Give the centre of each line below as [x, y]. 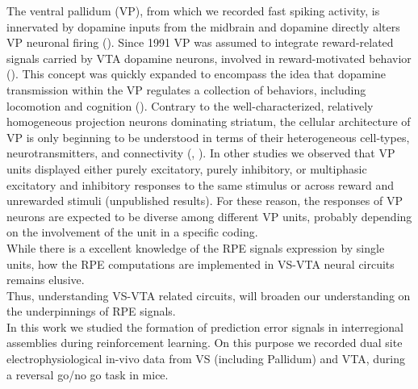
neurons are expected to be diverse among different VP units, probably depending [209, 216]
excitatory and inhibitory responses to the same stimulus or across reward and [200, 184]
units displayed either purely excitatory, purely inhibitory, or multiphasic [187, 168]
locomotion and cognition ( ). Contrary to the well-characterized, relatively [190, 105]
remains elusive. [46, 280]
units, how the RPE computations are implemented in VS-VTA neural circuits [201, 264]
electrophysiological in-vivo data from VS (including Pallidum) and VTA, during [206, 359]
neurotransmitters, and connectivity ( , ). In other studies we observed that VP [201, 153]
